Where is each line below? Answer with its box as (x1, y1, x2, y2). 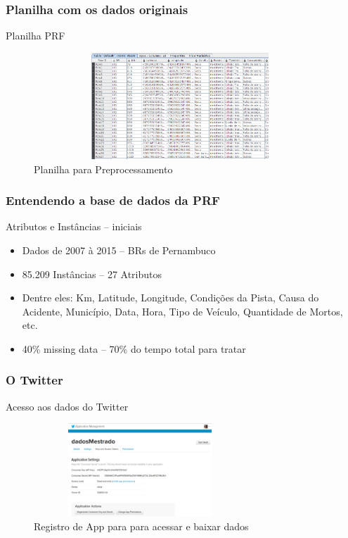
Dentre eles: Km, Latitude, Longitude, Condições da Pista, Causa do (22, 290, 319, 305)
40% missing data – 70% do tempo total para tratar (22, 341, 246, 356)
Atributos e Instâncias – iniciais (6, 219, 142, 234)
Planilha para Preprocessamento (34, 161, 173, 176)
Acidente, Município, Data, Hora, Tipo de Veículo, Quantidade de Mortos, (22, 304, 343, 318)
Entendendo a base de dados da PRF (6, 192, 220, 209)
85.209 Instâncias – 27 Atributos (22, 266, 162, 281)
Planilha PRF (6, 28, 65, 43)
